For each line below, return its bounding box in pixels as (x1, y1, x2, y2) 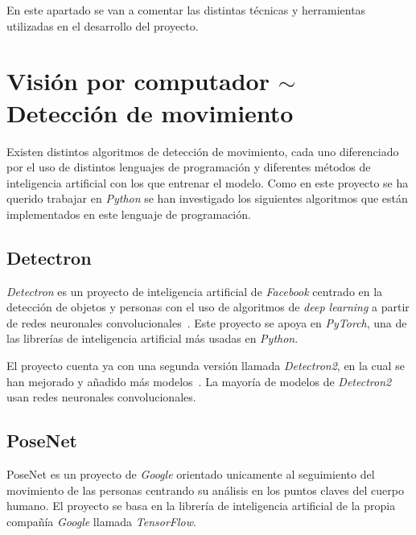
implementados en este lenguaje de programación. (6, 205, 251, 222)
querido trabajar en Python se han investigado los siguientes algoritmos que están (6, 190, 408, 207)
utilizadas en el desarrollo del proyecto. (6, 17, 199, 34)
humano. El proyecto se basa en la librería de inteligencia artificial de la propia (6, 497, 396, 514)
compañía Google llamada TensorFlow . (6, 512, 196, 529)
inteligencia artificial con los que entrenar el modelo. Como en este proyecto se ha (6, 174, 409, 191)
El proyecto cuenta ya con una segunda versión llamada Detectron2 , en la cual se (6, 357, 405, 374)
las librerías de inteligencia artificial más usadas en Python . (6, 330, 299, 347)
